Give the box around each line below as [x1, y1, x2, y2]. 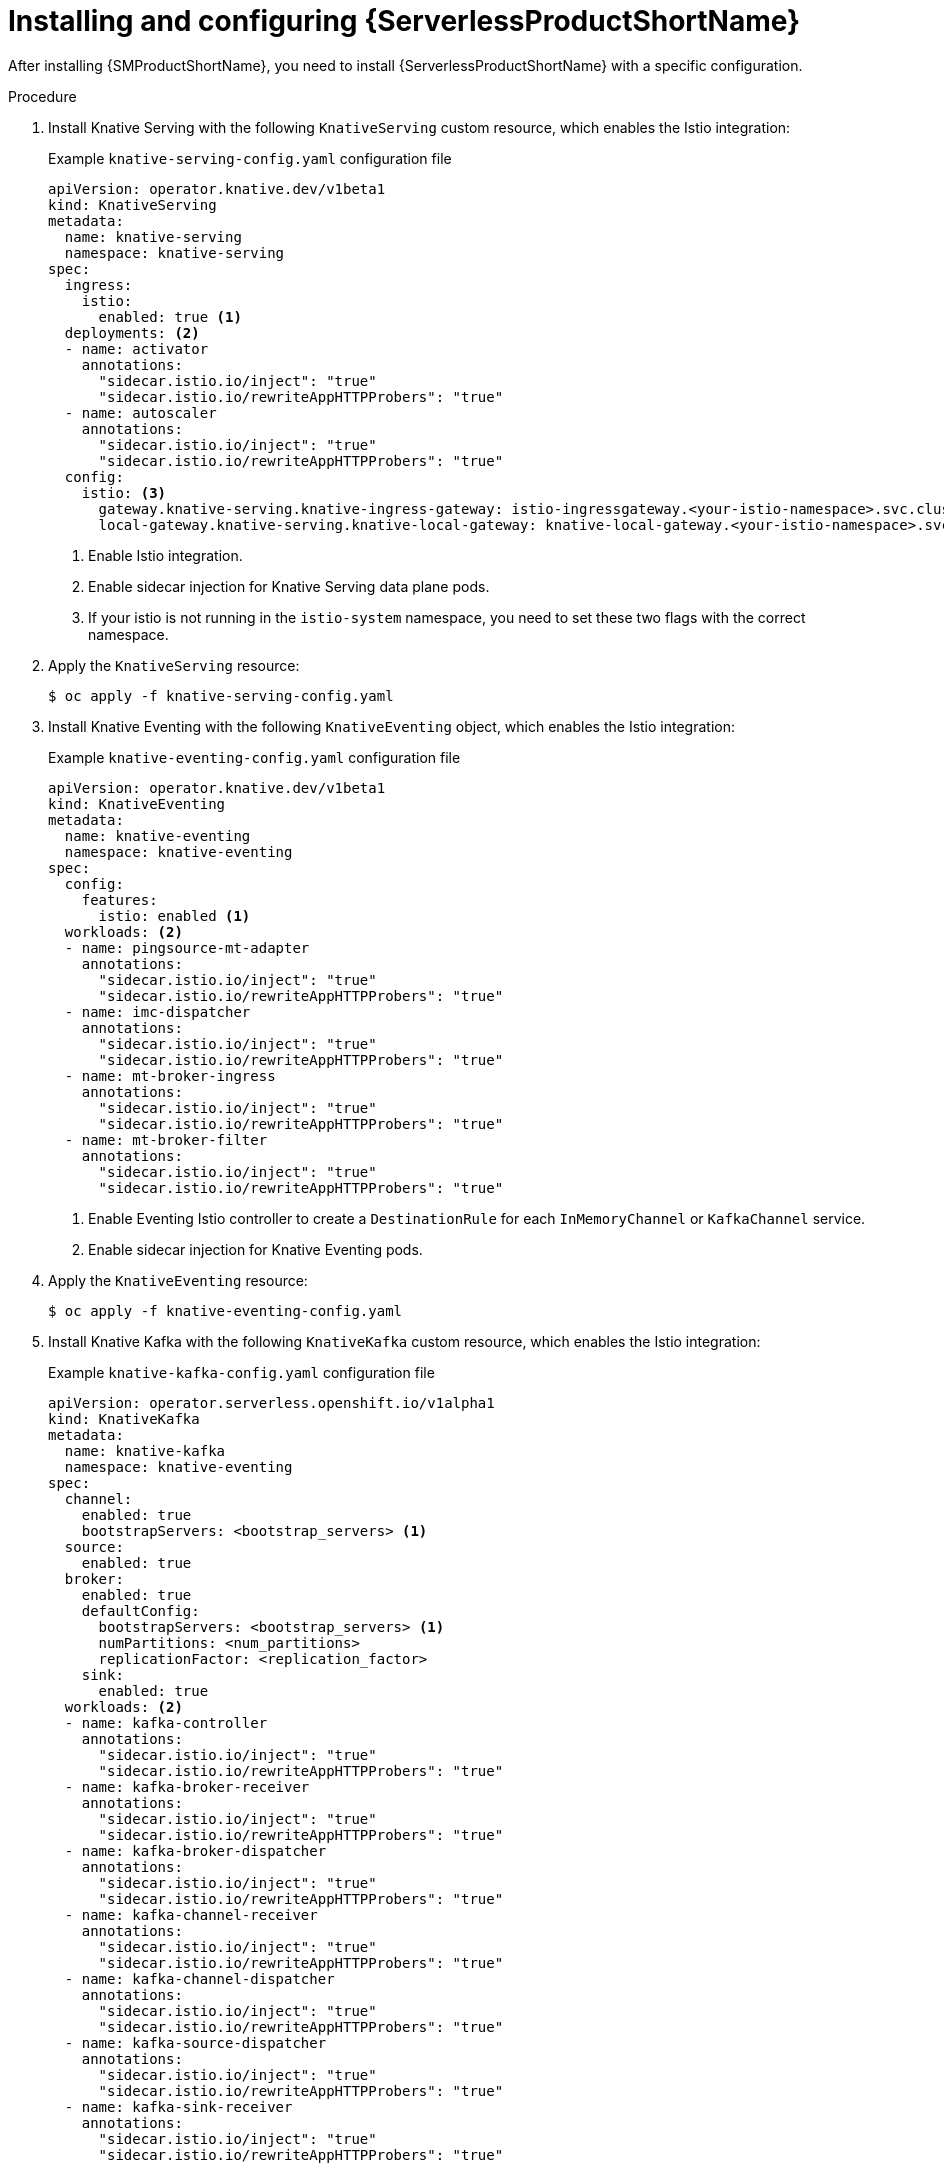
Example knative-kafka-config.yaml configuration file [48, 1363, 435, 1381]
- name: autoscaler [64, 404, 217, 421]
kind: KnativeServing [48, 196, 217, 213]
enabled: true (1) [98, 308, 242, 325]
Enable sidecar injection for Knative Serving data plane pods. [88, 577, 490, 595]
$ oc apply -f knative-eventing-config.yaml [48, 1302, 403, 1319]
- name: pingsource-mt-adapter [64, 939, 310, 956]
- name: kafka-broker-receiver [64, 1778, 310, 1795]
